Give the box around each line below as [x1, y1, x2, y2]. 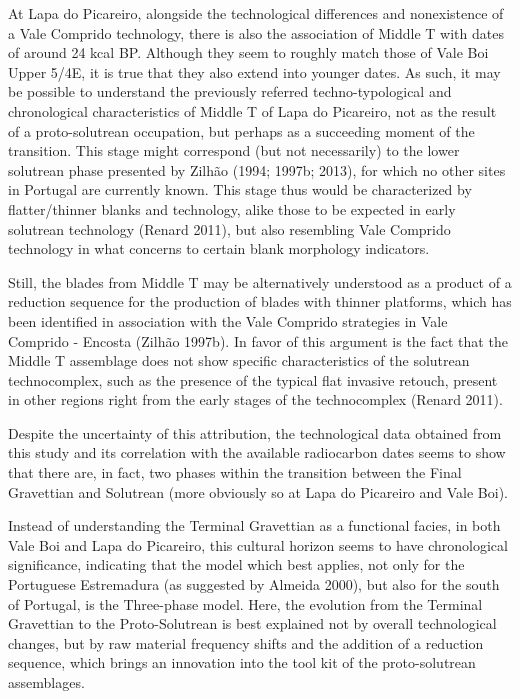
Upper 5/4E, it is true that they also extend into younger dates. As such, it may [8, 61, 501, 82]
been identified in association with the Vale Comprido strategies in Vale [8, 310, 448, 331]
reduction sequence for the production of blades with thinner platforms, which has [8, 291, 512, 312]
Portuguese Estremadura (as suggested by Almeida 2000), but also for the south [8, 574, 500, 595]
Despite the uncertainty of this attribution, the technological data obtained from [8, 422, 502, 443]
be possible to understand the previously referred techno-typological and [8, 81, 452, 102]
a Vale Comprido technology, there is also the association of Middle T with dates [8, 22, 504, 43]
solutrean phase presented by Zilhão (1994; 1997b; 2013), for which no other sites [8, 159, 506, 180]
